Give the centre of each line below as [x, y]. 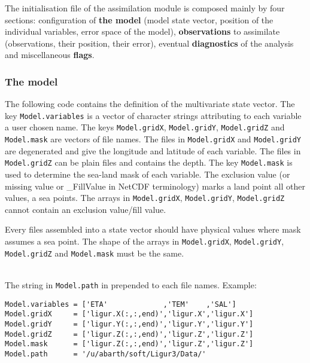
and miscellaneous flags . [50, 55]
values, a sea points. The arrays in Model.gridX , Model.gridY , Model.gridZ [145, 198]
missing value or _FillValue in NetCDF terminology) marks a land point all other [155, 186]
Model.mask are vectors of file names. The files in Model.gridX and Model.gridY [153, 139]
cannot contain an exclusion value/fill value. [86, 209]
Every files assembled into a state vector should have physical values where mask [153, 229]
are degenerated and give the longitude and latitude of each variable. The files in [153, 150]
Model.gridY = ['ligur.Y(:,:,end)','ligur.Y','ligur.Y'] [129, 324]
